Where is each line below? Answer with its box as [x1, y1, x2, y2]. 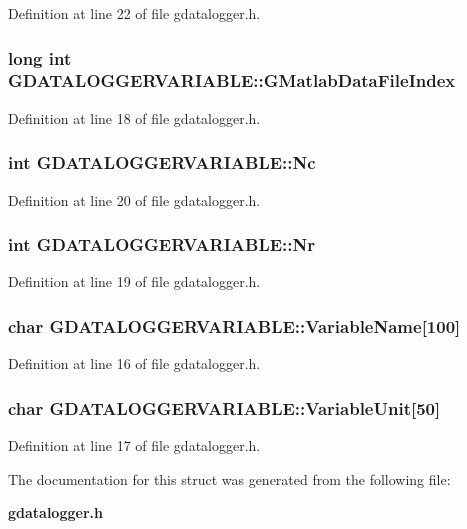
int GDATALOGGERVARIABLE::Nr [8, 232, 316, 257]
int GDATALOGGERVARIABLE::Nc [8, 150, 316, 175]
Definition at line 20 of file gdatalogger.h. [8, 189, 261, 210]
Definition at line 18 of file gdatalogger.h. [8, 107, 261, 128]
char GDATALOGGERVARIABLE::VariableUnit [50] [8, 395, 441, 420]
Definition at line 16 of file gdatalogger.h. [8, 353, 261, 374]
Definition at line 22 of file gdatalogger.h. [8, 3, 261, 23]
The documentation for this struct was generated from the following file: [8, 468, 451, 489]
